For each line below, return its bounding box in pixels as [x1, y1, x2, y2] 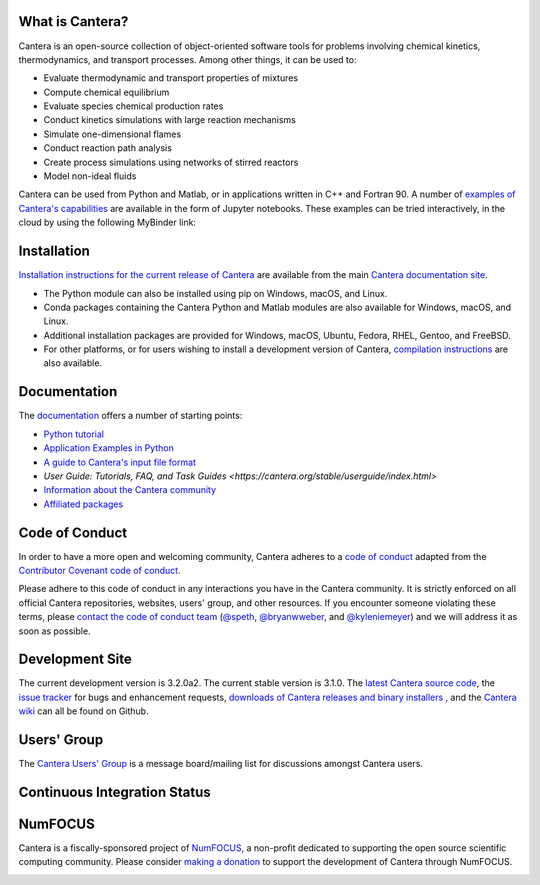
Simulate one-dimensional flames [43, 128, 182, 140]
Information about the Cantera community [43, 484, 217, 496]
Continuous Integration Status [18, 783, 211, 800]
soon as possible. [18, 625, 91, 637]
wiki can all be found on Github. [18, 705, 149, 717]
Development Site [18, 651, 132, 668]
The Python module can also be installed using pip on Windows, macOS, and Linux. [43, 287, 388, 299]
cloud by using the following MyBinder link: [18, 216, 197, 229]
